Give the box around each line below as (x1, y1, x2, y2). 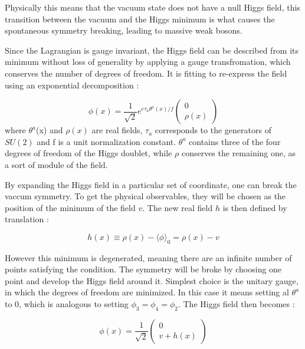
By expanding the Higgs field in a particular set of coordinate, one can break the (5, 178, 297, 190)
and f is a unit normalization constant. (37, 135, 176, 147)
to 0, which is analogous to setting (5, 298, 129, 310)
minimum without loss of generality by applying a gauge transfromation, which (5, 55, 291, 68)
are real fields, (91, 124, 143, 136)
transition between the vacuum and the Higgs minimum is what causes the (5, 12, 275, 25)
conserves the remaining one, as (181, 147, 296, 159)
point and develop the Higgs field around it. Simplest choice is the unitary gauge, (5, 274, 299, 287)
